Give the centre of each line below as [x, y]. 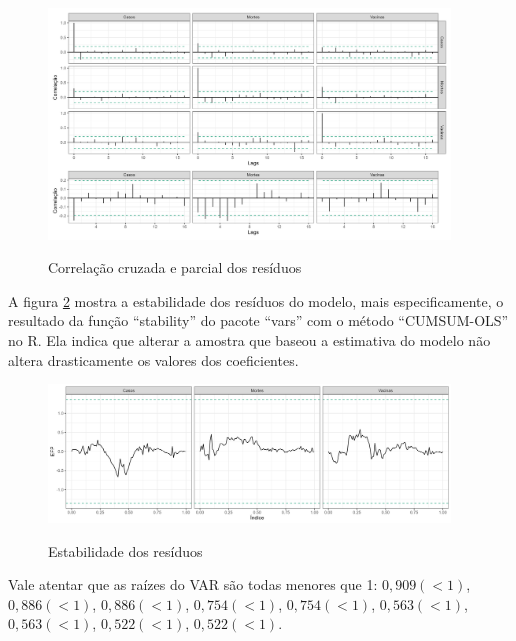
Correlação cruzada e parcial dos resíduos [175, 267]
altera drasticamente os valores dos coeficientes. [153, 359]
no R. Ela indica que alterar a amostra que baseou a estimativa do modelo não [249, 340]
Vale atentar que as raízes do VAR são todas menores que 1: [193, 584]
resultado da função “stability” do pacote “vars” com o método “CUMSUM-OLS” [258, 320]
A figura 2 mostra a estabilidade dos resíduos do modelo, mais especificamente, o [256, 300]
